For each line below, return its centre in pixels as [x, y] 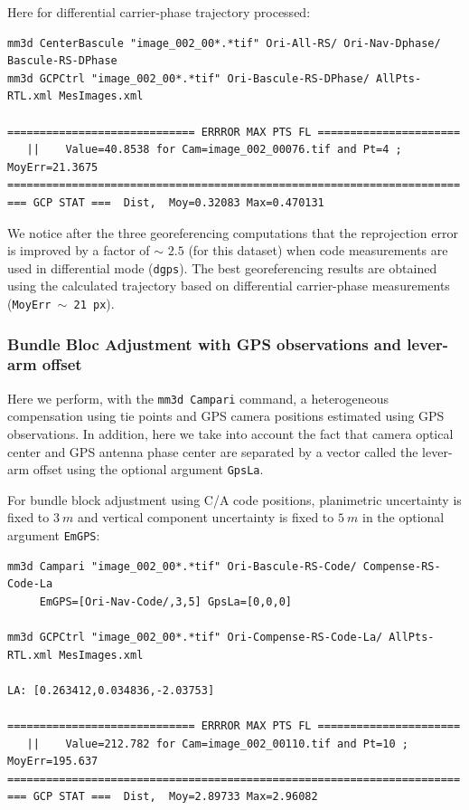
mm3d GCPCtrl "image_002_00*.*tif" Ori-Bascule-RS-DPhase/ [188, 78]
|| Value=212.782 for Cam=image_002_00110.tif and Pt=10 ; [217, 743]
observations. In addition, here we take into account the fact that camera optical [230, 434]
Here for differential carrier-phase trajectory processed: [159, 12]
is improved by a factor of [79, 250]
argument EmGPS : [54, 535]
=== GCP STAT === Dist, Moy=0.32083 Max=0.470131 [166, 202]
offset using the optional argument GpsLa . [148, 469]
